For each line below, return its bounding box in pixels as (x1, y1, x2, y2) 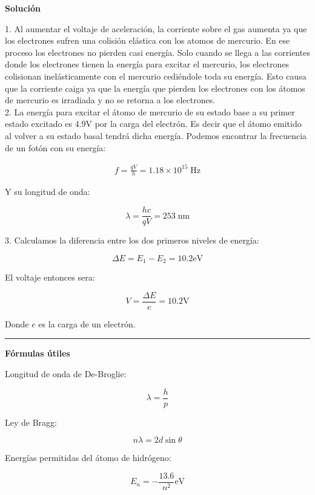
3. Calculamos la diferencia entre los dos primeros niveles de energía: (5, 234, 259, 247)
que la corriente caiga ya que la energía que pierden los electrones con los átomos (5, 81, 305, 94)
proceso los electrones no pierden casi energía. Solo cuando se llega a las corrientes (5, 46, 310, 58)
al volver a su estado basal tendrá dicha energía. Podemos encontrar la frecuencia (5, 129, 307, 142)
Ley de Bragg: (5, 415, 57, 428)
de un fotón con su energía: (5, 141, 106, 154)
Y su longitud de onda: (5, 185, 90, 198)
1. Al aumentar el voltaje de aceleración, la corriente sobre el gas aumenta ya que (5, 22, 307, 35)
